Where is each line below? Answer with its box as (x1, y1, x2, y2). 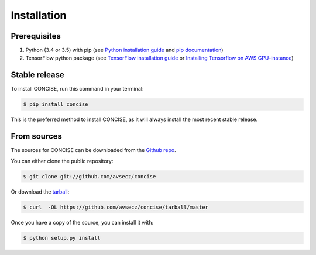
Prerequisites (11, 31, 61, 41)
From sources (11, 132, 63, 142)
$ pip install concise (23, 101, 88, 108)
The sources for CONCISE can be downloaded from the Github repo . (11, 147, 177, 154)
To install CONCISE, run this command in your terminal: (11, 85, 144, 92)
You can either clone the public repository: (11, 157, 114, 164)
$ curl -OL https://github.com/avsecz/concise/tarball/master (23, 204, 209, 211)
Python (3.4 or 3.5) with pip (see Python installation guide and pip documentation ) (25, 47, 224, 54)
